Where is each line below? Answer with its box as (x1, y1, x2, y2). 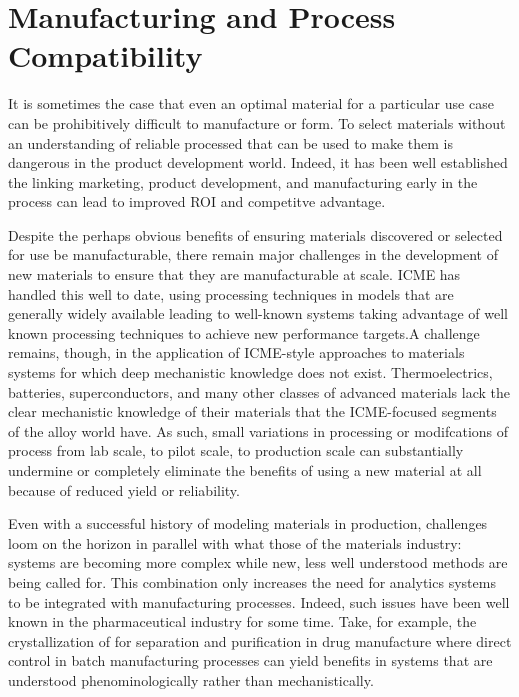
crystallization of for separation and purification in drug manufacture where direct (8, 630, 512, 651)
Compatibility (8, 35, 203, 76)
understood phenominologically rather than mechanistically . (8, 669, 374, 690)
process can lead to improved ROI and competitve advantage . (8, 191, 386, 212)
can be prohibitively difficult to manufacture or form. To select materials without (8, 112, 506, 133)
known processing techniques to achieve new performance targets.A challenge (8, 322, 480, 343)
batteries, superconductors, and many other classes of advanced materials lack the (8, 381, 510, 402)
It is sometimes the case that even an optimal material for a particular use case (8, 93, 494, 114)
